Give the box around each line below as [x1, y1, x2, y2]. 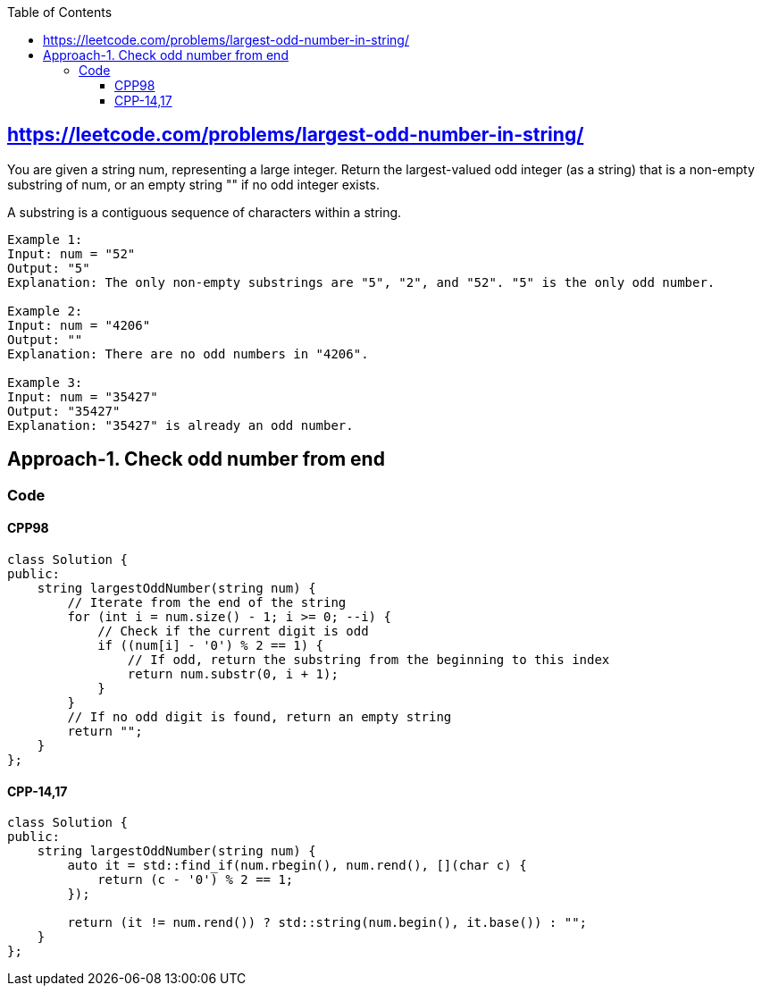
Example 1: [7, 231, 83, 247]
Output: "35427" [7, 403, 121, 418]
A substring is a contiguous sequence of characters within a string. [7, 204, 402, 220]
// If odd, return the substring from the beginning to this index [127, 652, 610, 667]
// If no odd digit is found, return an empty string [67, 709, 452, 724]
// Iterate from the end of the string [67, 594, 347, 610]
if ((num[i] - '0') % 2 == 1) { [97, 637, 324, 652]
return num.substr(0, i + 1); [127, 666, 339, 681]
